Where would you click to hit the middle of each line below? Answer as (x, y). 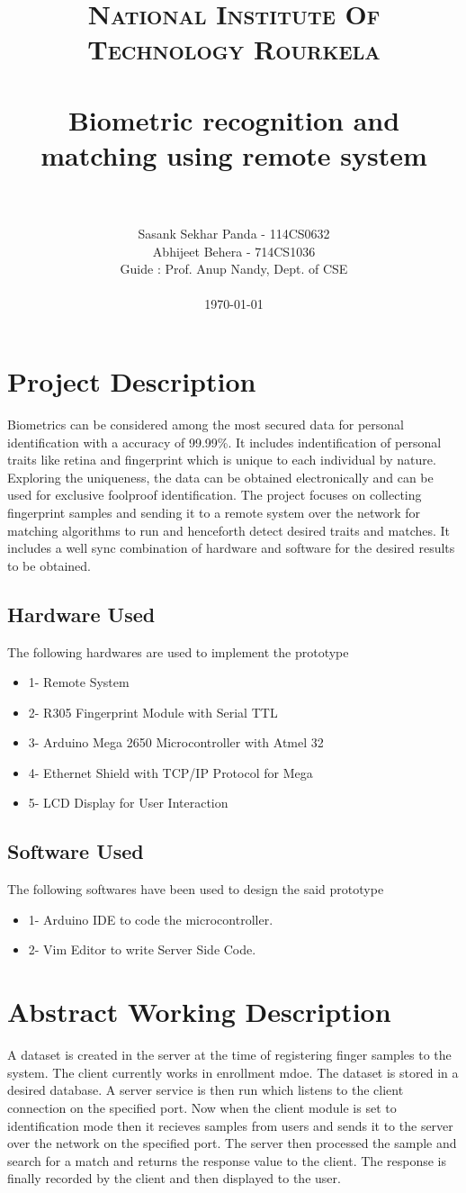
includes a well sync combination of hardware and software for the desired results (231, 548)
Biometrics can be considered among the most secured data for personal (206, 424)
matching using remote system (234, 154)
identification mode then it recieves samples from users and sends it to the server (230, 1125)
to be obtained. (49, 565)
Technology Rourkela (234, 49)
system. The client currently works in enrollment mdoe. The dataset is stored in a (233, 1072)
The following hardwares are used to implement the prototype (178, 651)
